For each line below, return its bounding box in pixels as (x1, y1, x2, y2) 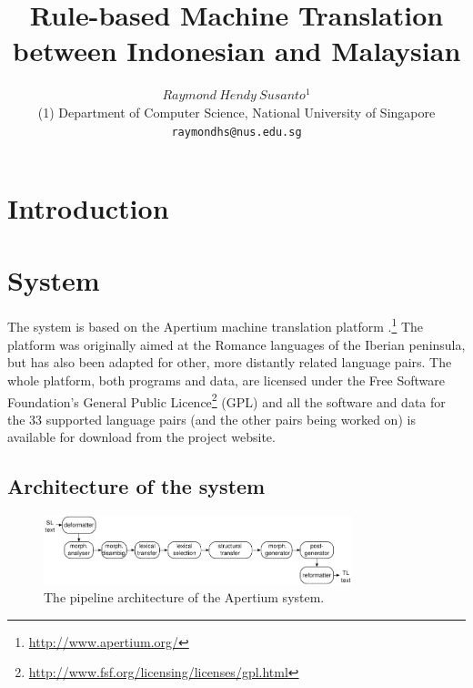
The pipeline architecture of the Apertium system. (44, 588, 325, 607)
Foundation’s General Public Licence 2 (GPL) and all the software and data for (7, 389, 446, 411)
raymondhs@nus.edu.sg (171, 125, 302, 139)
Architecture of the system (7, 472, 266, 500)
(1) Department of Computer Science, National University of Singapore (37, 102, 436, 121)
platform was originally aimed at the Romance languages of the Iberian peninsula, (7, 334, 466, 354)
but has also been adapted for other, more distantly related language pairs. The (7, 353, 452, 372)
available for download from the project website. (7, 427, 276, 447)
